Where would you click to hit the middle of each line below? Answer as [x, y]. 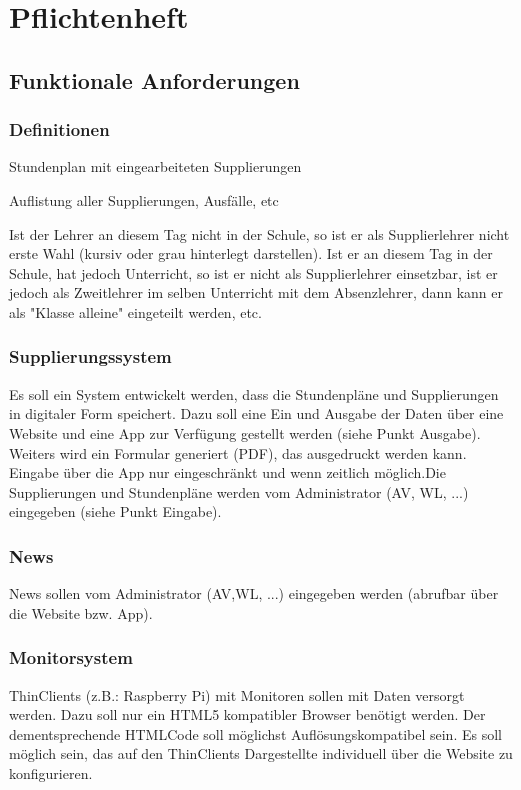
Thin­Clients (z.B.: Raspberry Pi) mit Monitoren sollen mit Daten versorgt [237, 694]
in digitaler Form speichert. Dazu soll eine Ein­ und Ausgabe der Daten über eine [256, 413]
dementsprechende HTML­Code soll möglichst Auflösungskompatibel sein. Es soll [255, 733]
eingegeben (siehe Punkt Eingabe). [115, 511]
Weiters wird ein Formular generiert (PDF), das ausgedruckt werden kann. [238, 452]
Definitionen [59, 129]
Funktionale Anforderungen [154, 79]
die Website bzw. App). [81, 612]
